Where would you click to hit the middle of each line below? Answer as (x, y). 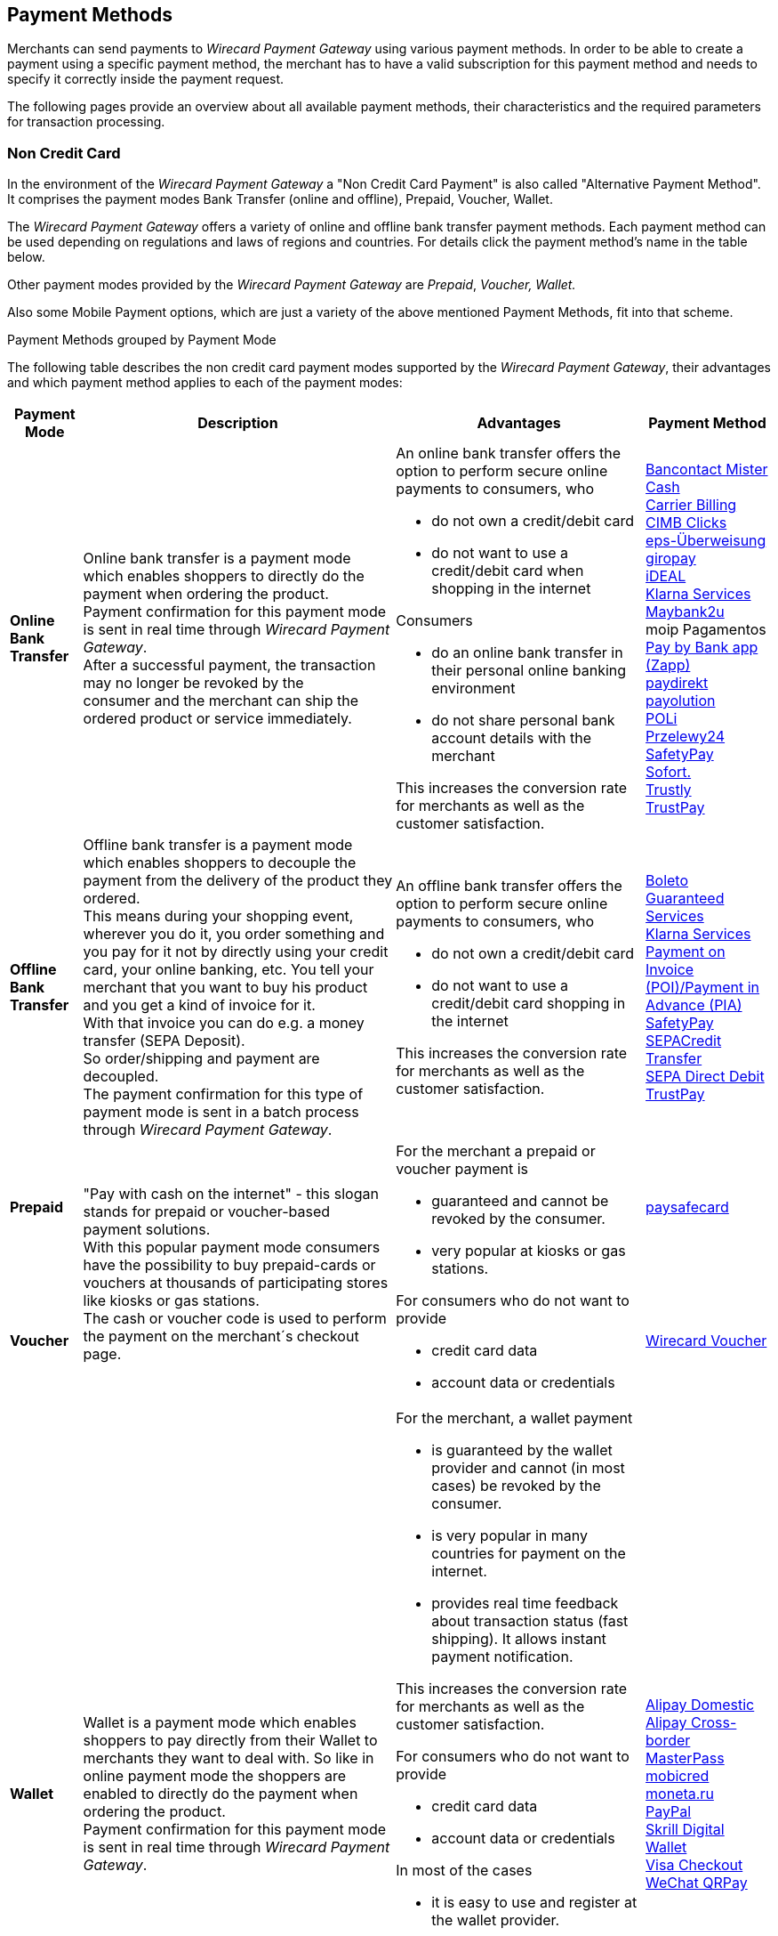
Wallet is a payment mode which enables (220, 1723)
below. (26, 257)
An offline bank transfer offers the (509, 886)
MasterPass (685, 1758)
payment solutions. (147, 1230)
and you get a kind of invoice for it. (199, 1005)
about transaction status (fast (530, 1621)
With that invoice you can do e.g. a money (224, 1023)
